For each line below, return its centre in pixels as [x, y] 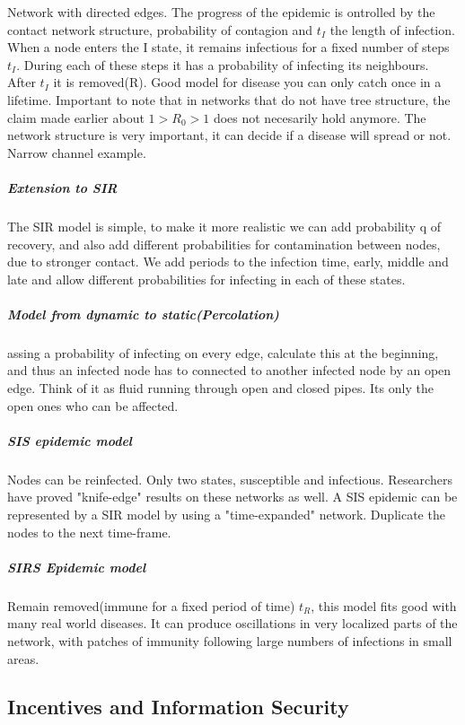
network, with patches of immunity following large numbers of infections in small [230, 640]
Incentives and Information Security [178, 707]
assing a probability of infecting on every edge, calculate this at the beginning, [223, 352]
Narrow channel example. [77, 152]
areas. [23, 658]
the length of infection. [392, 29]
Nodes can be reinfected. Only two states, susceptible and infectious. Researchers [230, 479]
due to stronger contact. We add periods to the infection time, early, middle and [228, 262]
